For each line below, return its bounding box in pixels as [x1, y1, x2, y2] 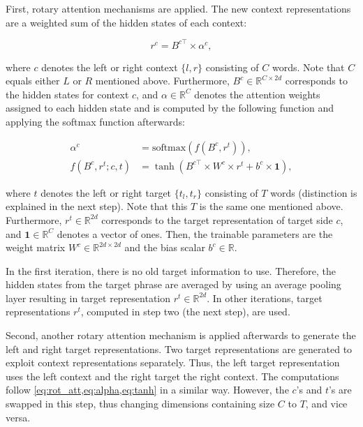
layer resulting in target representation [6, 290, 171, 305]
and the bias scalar [124, 240, 205, 255]
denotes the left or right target [40, 185, 172, 200]
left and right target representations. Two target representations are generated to [6, 341, 353, 356]
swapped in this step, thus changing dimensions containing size [6, 396, 275, 411]
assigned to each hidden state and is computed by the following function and [6, 100, 334, 115]
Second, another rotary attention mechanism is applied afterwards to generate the [6, 328, 356, 343]
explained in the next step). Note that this [6, 199, 188, 213]
